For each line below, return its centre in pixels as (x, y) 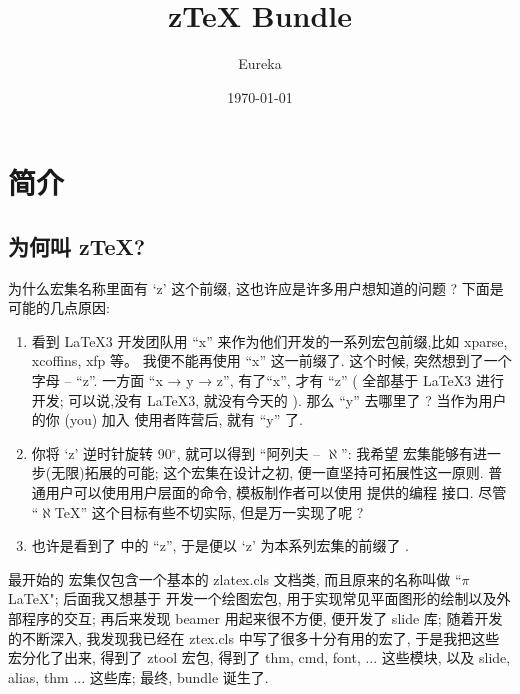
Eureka (260, 63)
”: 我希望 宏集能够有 (407, 452)
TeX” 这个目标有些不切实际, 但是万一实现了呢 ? (209, 511)
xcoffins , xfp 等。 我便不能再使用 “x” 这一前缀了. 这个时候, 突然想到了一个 (271, 360)
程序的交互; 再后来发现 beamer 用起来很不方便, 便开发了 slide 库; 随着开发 (262, 618)
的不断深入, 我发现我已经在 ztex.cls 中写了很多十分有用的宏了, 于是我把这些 (254, 637)
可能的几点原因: (59, 307)
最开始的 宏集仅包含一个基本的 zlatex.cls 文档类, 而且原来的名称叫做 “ (235, 578)
